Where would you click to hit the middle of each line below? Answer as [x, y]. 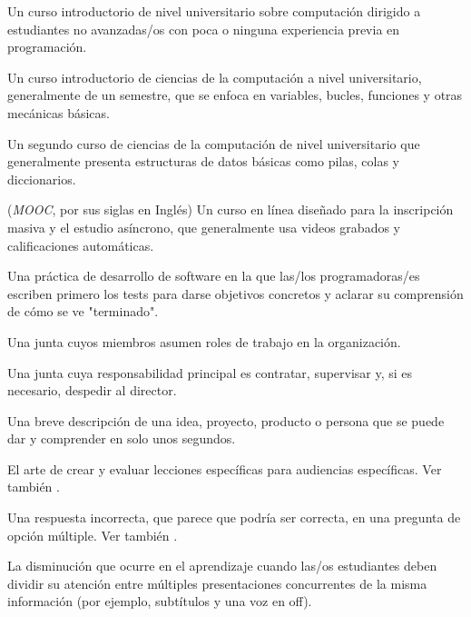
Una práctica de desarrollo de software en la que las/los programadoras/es [214, 276]
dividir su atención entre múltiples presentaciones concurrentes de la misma [217, 583]
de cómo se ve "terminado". [83, 311]
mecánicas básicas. [59, 112]
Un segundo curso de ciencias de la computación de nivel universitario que [214, 143]
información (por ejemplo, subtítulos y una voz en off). [160, 601]
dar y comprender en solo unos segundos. [122, 438]
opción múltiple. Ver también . [93, 535]
